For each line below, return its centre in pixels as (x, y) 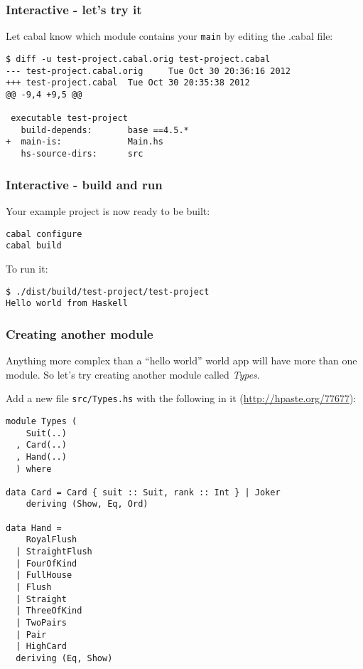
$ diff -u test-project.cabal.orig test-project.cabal (138, 59)
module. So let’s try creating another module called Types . (133, 374)
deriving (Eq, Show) (64, 658)
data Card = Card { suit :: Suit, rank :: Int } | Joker (143, 492)
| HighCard (41, 647)
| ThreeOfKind (49, 611)
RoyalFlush (52, 540)
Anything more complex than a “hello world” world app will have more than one (181, 360)
